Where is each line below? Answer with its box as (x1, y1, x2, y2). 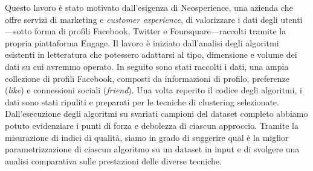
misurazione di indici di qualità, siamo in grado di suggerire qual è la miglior (5, 131, 289, 143)
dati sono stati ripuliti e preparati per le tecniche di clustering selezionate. (5, 95, 279, 108)
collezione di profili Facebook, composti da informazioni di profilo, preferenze (5, 72, 290, 84)
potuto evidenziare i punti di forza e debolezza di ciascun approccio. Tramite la (5, 119, 298, 131)
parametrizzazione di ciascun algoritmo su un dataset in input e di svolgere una (5, 143, 300, 155)
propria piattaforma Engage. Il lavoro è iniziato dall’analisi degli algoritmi (5, 36, 279, 49)
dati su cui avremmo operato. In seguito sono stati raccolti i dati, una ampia (5, 60, 289, 72)
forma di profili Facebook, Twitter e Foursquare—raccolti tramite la (34, 25, 286, 37)
